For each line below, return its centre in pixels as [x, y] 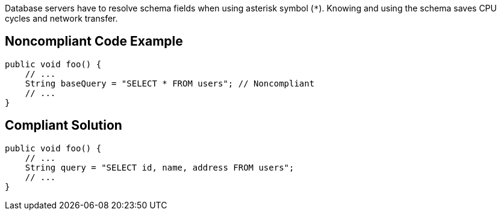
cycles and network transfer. [61, 18]
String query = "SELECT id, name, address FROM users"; [160, 167]
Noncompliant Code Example [94, 41]
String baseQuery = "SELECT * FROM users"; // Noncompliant [170, 83]
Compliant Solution [64, 126]
